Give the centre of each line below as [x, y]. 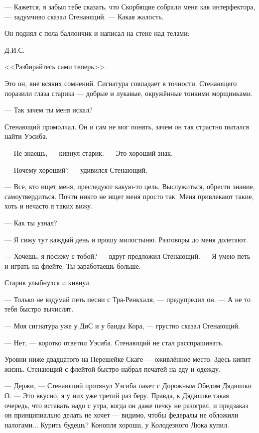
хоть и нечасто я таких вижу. [49, 206]
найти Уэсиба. [26, 136]
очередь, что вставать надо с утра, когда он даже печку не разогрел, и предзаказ [126, 405]
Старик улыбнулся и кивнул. [48, 282]
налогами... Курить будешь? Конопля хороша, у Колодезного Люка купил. [117, 424]
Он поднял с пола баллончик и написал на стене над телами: [97, 33]
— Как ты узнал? [31, 222]
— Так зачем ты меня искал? [49, 110]
